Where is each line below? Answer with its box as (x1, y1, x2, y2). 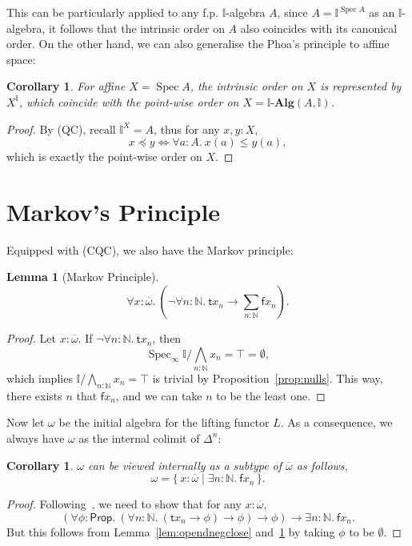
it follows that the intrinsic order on (48, 19, 225, 36)
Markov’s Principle (6, 195, 221, 227)
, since (277, 4, 308, 20)
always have (6, 429, 65, 446)
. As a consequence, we (280, 414, 393, 431)
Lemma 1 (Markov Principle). (6, 268, 159, 285)
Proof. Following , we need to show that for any (6, 496, 242, 512)
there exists (6, 387, 62, 403)
